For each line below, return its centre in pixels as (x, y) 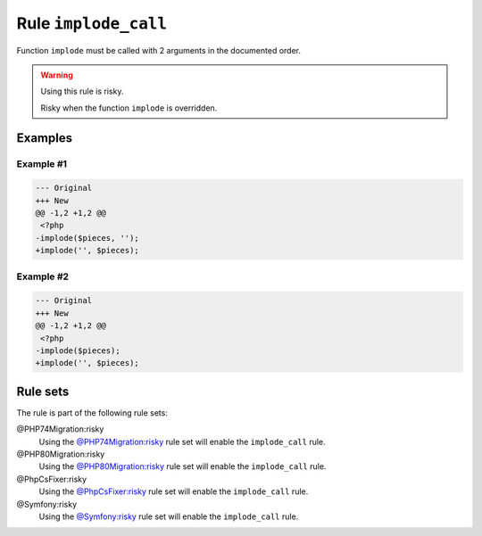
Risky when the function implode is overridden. (129, 108)
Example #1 (42, 163)
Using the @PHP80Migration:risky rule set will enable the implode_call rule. (183, 466)
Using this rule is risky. (82, 91)
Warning (57, 75)
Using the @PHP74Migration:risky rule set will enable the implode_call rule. (182, 441)
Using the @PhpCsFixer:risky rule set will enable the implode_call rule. (174, 491)
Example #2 (43, 276)
